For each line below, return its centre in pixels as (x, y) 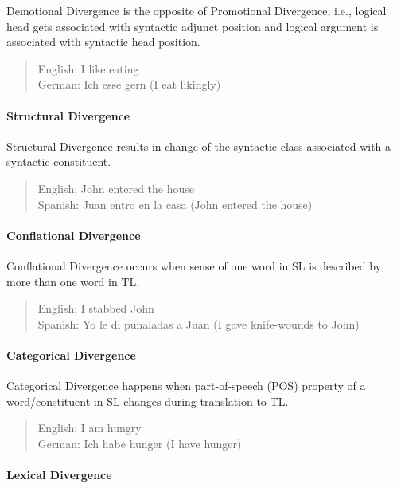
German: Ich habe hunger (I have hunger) (140, 443)
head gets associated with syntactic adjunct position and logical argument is (193, 26)
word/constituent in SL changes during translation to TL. (148, 401)
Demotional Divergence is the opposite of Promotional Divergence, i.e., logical (197, 10)
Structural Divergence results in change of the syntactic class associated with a (199, 146)
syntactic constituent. (59, 161)
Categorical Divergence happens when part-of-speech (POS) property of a (186, 386)
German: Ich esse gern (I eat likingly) (129, 84)
